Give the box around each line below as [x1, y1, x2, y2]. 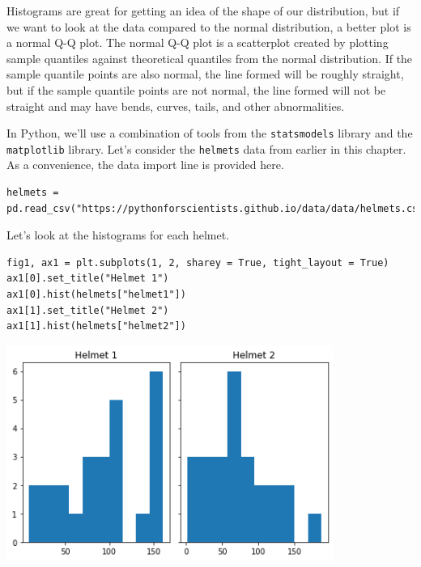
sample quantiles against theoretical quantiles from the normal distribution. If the [6, 49, 413, 66]
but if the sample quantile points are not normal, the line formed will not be [6, 81, 386, 98]
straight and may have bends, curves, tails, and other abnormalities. [6, 97, 345, 114]
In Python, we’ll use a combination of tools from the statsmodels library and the [6, 125, 413, 142]
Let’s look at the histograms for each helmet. [6, 226, 230, 243]
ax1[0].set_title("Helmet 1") [6, 273, 169, 285]
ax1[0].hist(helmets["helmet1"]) [6, 289, 186, 301]
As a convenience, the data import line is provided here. [6, 156, 284, 173]
